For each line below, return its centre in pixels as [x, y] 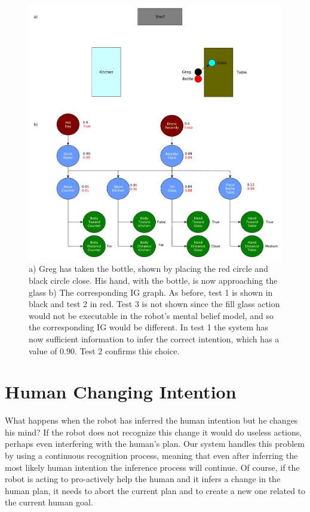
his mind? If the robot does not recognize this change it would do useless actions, [154, 432]
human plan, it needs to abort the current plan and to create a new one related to [155, 490]
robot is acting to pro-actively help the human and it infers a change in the [143, 479]
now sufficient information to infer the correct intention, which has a [154, 338]
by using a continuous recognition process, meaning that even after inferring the [151, 455]
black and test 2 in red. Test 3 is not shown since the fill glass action [154, 304]
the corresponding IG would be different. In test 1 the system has [149, 327]
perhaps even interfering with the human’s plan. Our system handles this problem [155, 444]
